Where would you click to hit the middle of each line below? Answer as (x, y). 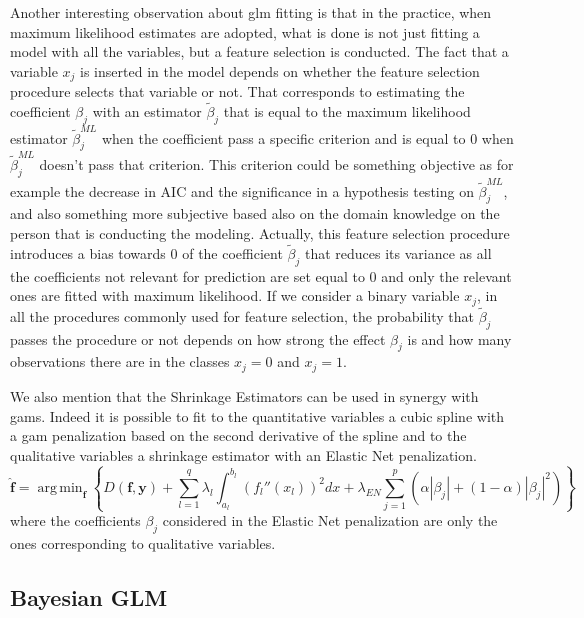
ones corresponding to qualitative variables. (143, 543)
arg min (60, 487)
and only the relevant (446, 275)
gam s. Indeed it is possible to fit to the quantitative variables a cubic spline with (257, 415)
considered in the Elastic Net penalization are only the (330, 520)
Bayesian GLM (89, 597)
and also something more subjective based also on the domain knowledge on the (255, 213)
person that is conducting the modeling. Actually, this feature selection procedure (260, 232)
